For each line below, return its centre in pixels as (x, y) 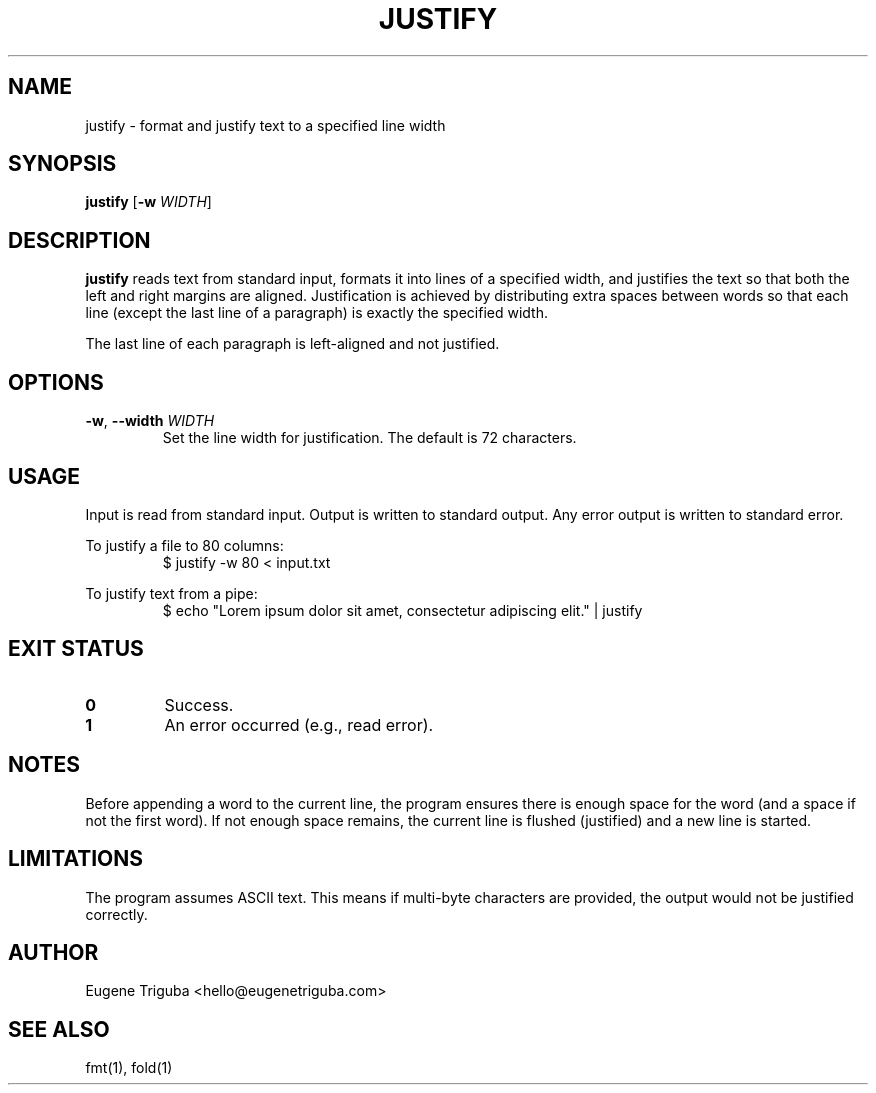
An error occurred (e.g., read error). (299, 724)
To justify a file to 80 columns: (184, 545)
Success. (199, 704)
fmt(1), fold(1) (129, 1068)
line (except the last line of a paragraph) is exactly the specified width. (316, 313)
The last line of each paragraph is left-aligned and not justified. (292, 344)
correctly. (116, 914)
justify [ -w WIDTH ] (148, 202)
